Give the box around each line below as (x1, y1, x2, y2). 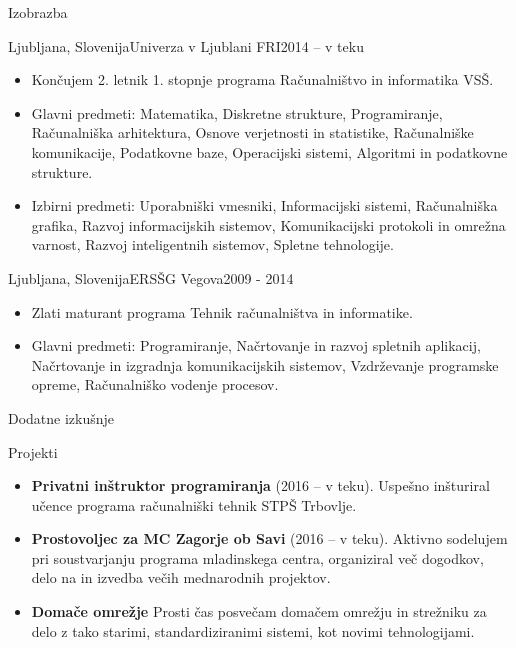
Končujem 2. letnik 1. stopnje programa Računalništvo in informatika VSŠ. (31, 69, 494, 90)
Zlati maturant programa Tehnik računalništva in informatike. (31, 301, 413, 322)
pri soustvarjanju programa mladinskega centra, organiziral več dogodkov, (31, 547, 484, 568)
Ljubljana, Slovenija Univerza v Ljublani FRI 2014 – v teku (8, 35, 364, 56)
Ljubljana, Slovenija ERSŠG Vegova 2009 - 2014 (8, 267, 294, 288)
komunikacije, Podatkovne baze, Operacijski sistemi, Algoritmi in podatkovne (31, 141, 508, 162)
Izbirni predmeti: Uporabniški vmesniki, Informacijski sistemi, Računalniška (31, 195, 498, 216)
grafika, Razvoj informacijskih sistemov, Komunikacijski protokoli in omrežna (31, 214, 506, 235)
